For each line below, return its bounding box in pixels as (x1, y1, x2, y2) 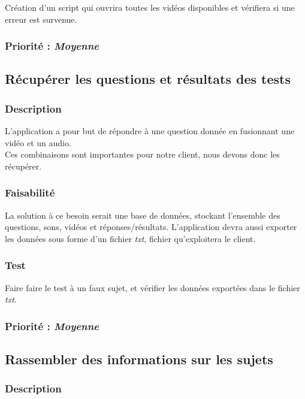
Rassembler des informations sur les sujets (5, 350, 273, 368)
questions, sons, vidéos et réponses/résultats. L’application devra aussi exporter (5, 220, 297, 233)
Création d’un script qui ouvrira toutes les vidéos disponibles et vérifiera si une (5, 1, 295, 13)
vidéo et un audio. (5, 136, 71, 149)
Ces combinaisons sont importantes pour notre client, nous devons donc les (5, 148, 280, 161)
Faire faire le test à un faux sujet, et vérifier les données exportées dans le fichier (5, 281, 300, 294)
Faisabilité (5, 185, 55, 200)
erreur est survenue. (5, 13, 77, 25)
